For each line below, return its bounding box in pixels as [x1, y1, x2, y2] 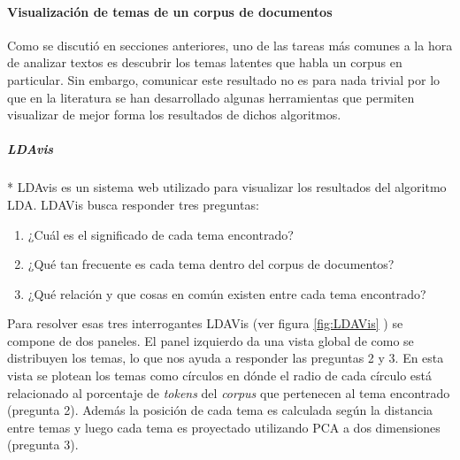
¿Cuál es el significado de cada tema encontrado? [27, 225, 294, 243]
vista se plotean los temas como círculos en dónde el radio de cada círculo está [7, 366, 433, 385]
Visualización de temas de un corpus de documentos [7, 2, 333, 20]
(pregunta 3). [7, 435, 79, 454]
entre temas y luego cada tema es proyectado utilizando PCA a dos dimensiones [7, 418, 441, 436]
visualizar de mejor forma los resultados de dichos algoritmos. [7, 105, 341, 124]
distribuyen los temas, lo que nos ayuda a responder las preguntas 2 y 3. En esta [7, 349, 444, 367]
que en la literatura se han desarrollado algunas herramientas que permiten [7, 88, 415, 106]
